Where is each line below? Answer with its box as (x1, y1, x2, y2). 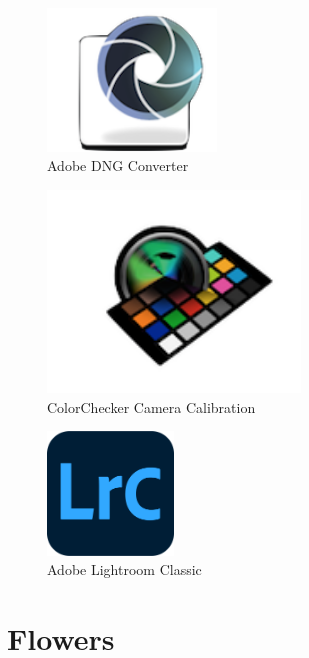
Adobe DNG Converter (47, 155, 189, 176)
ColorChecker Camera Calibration (47, 396, 256, 417)
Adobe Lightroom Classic (47, 559, 202, 580)
